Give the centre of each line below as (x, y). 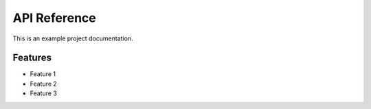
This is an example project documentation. (73, 38)
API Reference (54, 18)
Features (32, 58)
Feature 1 (43, 74)
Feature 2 (44, 84)
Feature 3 (44, 93)
